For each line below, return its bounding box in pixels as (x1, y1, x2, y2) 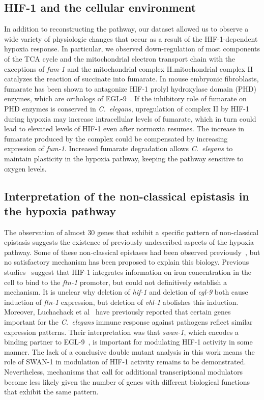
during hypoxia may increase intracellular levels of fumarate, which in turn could (4, 113, 256, 124)
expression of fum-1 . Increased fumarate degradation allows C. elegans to (4, 143, 233, 154)
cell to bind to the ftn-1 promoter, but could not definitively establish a (4, 276, 227, 287)
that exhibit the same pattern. (4, 386, 99, 397)
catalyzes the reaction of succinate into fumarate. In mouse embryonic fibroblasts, (4, 73, 259, 84)
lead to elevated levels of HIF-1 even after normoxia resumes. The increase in (4, 123, 244, 134)
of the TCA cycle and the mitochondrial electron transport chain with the (4, 53, 236, 64)
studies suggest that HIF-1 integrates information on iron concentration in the (4, 267, 252, 277)
